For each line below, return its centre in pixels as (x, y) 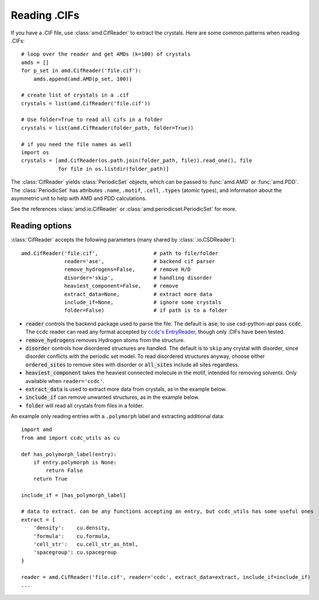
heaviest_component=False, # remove (121, 286)
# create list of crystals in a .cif (75, 95)
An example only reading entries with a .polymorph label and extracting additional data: (117, 416)
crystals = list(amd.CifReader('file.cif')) (86, 103)
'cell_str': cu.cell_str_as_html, (86, 544)
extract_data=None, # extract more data (138, 294)
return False (64, 470)
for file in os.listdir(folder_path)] (114, 169)
